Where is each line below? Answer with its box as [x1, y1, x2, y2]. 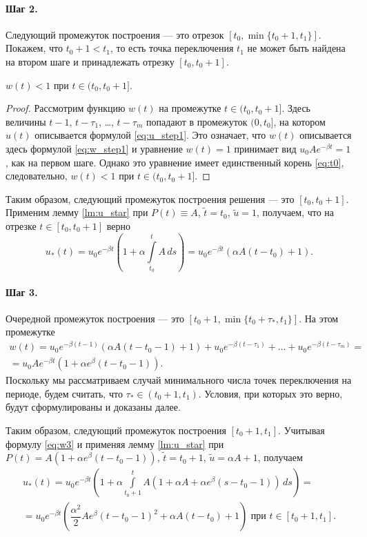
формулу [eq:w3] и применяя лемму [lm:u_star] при [6, 436, 224, 451]
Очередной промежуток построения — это [6, 311, 184, 325]
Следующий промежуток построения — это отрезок [6, 27, 224, 41]
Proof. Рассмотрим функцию [6, 101, 126, 115]
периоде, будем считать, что [6, 386, 123, 400]
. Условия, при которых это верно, [198, 386, 343, 400]
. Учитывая [278, 422, 325, 437]
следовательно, [6, 168, 68, 183]
